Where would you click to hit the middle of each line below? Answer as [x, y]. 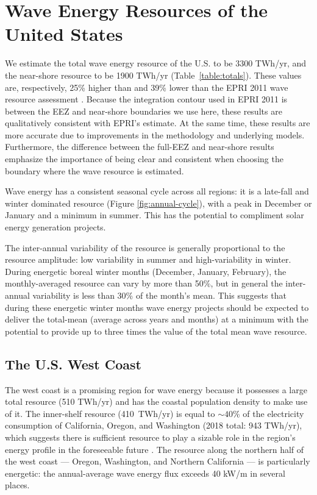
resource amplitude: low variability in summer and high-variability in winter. [148, 259]
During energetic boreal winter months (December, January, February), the [146, 271]
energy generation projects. [55, 227]
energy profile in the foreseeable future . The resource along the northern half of [155, 449]
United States [64, 34]
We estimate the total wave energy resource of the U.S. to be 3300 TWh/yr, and [156, 63]
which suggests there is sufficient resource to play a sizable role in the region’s [150, 437]
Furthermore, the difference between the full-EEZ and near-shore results [140, 147]
